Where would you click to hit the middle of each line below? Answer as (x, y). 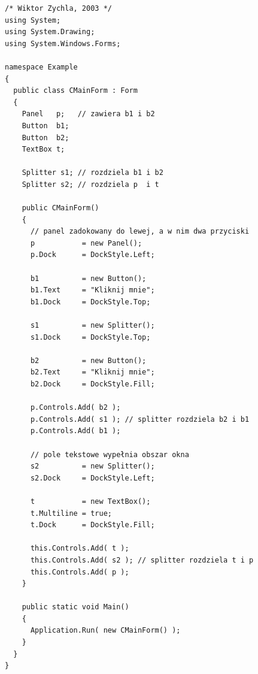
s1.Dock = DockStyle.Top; (90, 337)
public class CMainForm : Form (75, 91)
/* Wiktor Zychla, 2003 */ (58, 8)
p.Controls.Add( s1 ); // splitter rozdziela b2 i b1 (140, 419)
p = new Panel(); (86, 243)
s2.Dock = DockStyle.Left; (92, 478)
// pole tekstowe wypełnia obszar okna (110, 454)
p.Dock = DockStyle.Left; (92, 255)
